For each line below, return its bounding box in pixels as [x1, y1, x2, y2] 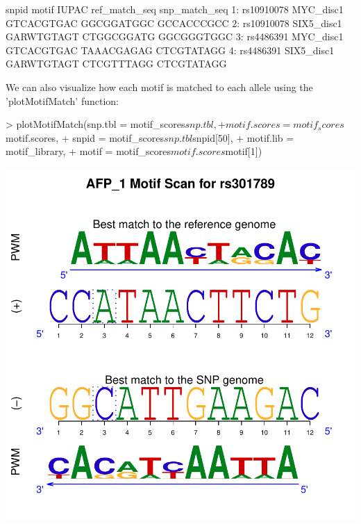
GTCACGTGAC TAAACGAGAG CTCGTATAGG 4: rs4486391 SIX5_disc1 [6, 42, 335, 57]
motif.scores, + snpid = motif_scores [6, 130, 164, 145]
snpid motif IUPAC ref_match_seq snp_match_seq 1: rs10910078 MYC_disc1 [6, 2, 344, 16]
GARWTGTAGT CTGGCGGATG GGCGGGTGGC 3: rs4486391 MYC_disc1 [6, 29, 344, 44]
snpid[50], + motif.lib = [192, 130, 294, 145]
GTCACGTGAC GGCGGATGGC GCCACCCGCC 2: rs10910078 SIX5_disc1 [6, 15, 342, 30]
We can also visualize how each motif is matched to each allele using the [6, 79, 313, 94]
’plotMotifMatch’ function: [6, 93, 119, 108]
